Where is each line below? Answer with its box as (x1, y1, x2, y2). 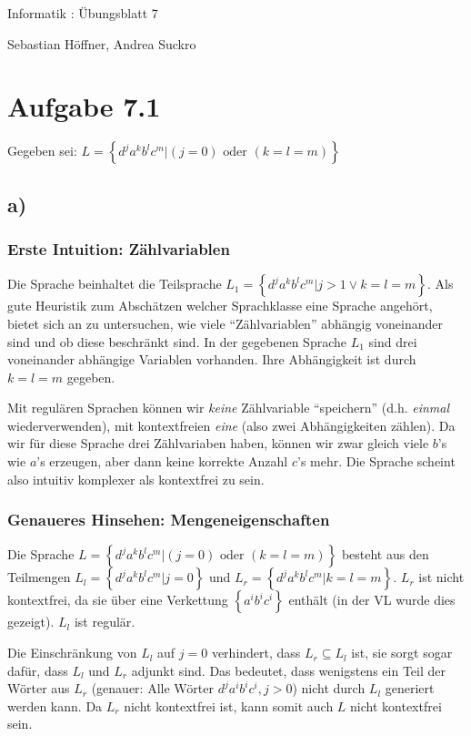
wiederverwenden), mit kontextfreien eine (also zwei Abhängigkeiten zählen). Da (7, 415, 456, 434)
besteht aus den (341, 545, 429, 564)
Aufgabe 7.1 (7, 87, 161, 125)
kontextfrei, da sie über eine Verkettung (7, 590, 228, 609)
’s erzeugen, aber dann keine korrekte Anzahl (36, 452, 288, 471)
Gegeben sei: (7, 141, 77, 160)
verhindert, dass (211, 643, 301, 662)
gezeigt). (7, 612, 55, 631)
